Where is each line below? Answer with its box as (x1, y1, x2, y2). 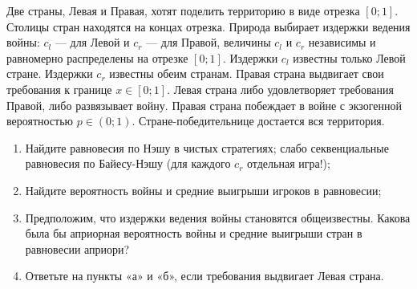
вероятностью (6, 112, 74, 129)
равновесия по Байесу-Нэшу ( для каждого (25, 155, 231, 172)
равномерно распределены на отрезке (6, 49, 188, 66)
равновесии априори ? (25, 240, 130, 257)
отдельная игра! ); (246, 155, 330, 172)
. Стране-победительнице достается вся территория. (132, 112, 385, 129)
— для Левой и (55, 34, 130, 51)
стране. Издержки (6, 65, 93, 82)
